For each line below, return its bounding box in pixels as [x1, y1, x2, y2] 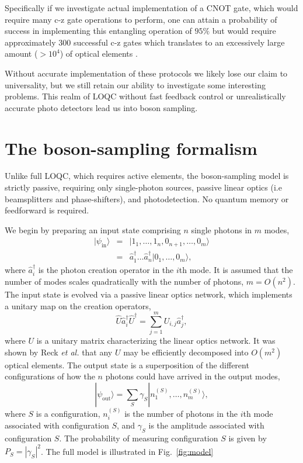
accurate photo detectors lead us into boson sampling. [5, 101, 198, 113]
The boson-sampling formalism [5, 136, 257, 160]
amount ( [5, 47, 38, 60]
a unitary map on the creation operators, [5, 299, 151, 312]
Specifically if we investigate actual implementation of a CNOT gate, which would [5, 2, 298, 13]
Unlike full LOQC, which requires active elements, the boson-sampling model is [5, 170, 289, 182]
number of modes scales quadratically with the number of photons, [5, 275, 244, 287]
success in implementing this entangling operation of [5, 25, 192, 37]
